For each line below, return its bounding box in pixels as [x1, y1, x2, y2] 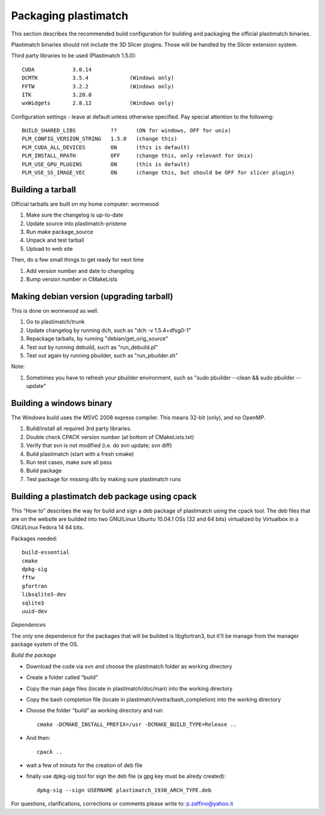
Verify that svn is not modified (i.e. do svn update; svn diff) [26, 442, 172, 449]
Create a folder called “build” [26, 674, 99, 681]
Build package [26, 467, 62, 475]
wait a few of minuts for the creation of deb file [26, 761, 143, 769]
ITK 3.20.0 [22, 91, 92, 98]
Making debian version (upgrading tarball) [11, 291, 173, 301]
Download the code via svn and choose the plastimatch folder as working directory [26, 662, 232, 670]
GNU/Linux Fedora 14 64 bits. [11, 524, 84, 531]
